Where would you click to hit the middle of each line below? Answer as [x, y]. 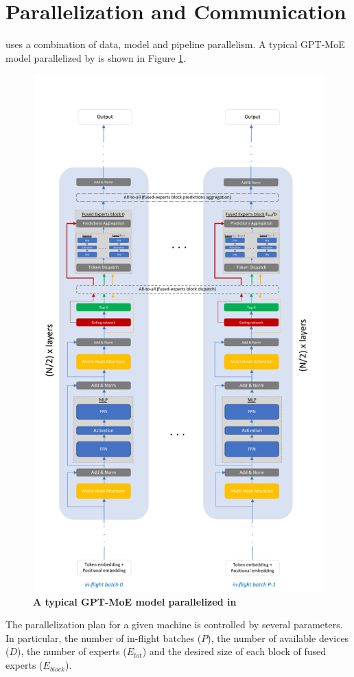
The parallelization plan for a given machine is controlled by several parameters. [174, 624]
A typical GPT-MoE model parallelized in [135, 601]
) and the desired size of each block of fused [234, 651]
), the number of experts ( [72, 651]
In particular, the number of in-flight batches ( [104, 638]
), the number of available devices [278, 638]
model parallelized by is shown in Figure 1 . [96, 57]
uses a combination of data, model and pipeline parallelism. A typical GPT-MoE [175, 44]
